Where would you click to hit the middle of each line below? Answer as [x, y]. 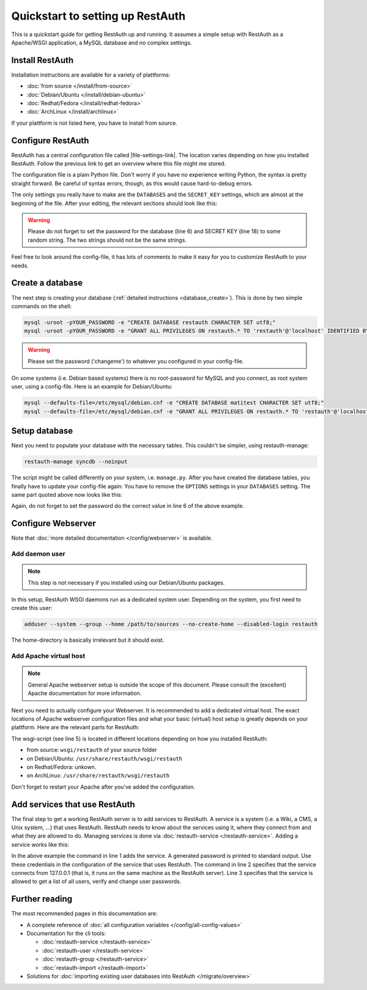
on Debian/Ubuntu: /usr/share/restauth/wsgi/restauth [105, 758]
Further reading [42, 899]
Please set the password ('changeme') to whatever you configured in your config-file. [136, 361]
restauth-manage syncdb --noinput [76, 462]
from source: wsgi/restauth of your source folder [92, 750]
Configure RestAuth [50, 140]
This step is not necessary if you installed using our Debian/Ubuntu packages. [126, 582]
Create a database [47, 283]
